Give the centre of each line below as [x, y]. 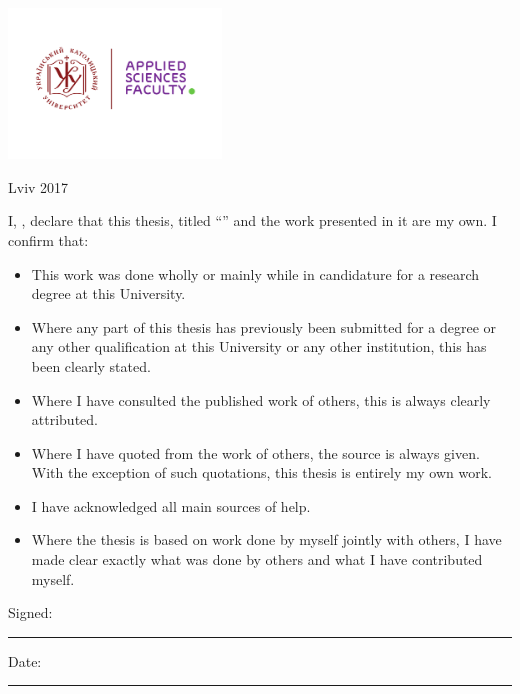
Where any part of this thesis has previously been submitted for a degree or [264, 326]
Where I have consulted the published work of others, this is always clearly [261, 399]
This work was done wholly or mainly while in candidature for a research [255, 273]
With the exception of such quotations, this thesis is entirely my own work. [261, 472]
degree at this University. [108, 293]
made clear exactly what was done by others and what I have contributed [257, 559]
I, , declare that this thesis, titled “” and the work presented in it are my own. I [252, 220]
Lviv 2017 [38, 186]
